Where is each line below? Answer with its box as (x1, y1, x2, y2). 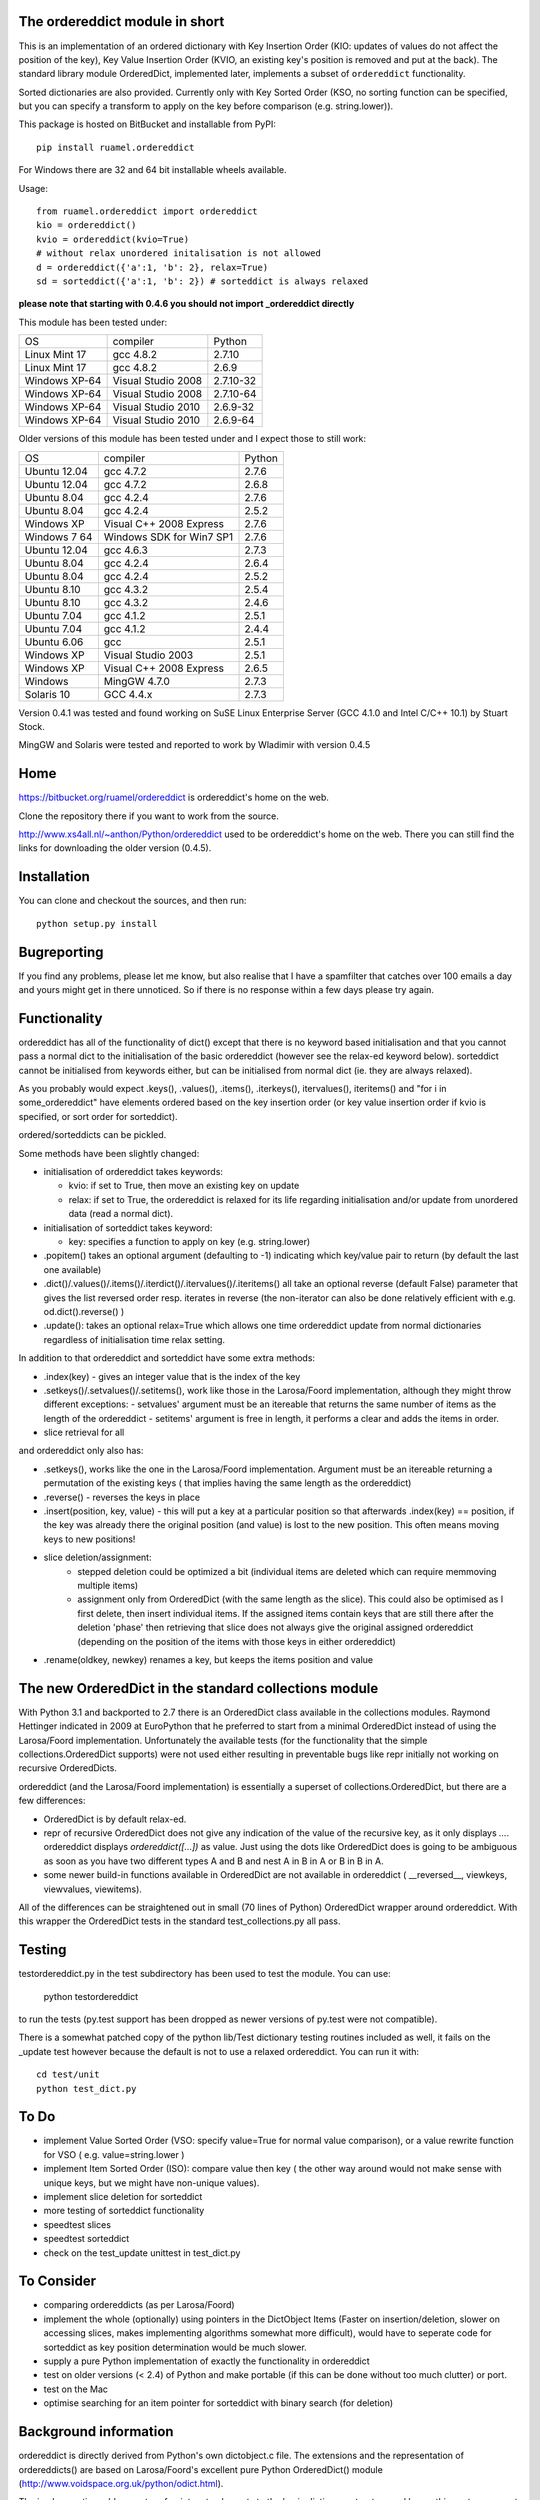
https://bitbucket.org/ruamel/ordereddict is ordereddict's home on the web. (18, 791, 330, 804)
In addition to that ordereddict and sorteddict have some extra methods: (18, 1352, 315, 1364)
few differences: (18, 1795, 86, 1807)
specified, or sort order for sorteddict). (18, 1110, 179, 1122)
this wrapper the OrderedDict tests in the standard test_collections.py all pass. (18, 1915, 341, 1927)
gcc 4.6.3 (103, 543, 149, 557)
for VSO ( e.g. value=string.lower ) (43, 2148, 185, 2160)
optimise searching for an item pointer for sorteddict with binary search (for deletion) (43, 2397, 394, 2409)
